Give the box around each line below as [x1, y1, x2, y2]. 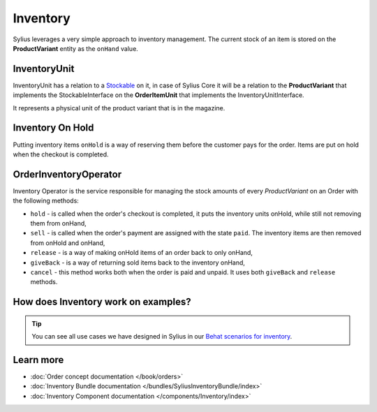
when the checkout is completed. [13, 150, 109, 159]
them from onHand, [30, 219, 87, 227]
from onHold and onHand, [30, 238, 105, 247]
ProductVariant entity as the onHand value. [13, 44, 139, 52]
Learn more [13, 353, 64, 366]
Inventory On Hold [13, 122, 94, 134]
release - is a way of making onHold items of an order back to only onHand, [30, 249, 253, 257]
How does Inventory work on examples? [13, 296, 191, 308]
